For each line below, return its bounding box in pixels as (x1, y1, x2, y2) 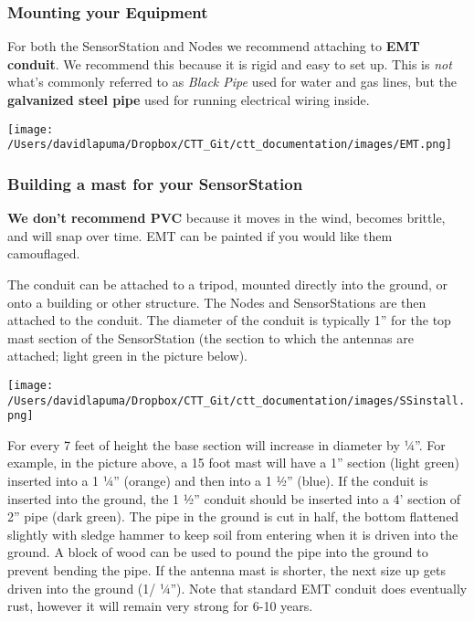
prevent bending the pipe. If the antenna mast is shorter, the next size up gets (7, 561, 446, 579)
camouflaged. (7, 244, 80, 263)
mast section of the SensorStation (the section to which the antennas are (7, 328, 414, 347)
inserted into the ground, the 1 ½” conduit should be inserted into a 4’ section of (7, 489, 461, 508)
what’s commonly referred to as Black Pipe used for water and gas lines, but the (7, 72, 457, 91)
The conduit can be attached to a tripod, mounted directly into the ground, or (7, 274, 448, 293)
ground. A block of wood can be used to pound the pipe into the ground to (7, 542, 428, 562)
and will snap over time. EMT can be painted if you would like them (7, 226, 393, 245)
